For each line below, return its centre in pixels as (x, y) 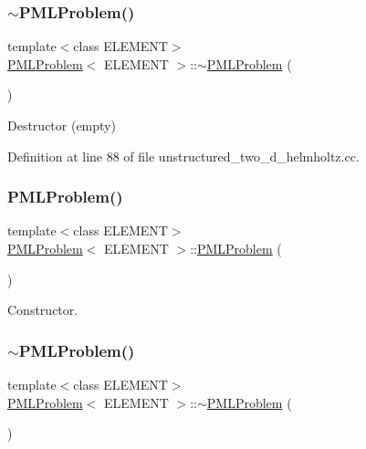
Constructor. (43, 310)
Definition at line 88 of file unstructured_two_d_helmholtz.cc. (183, 156)
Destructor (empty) (62, 125)
